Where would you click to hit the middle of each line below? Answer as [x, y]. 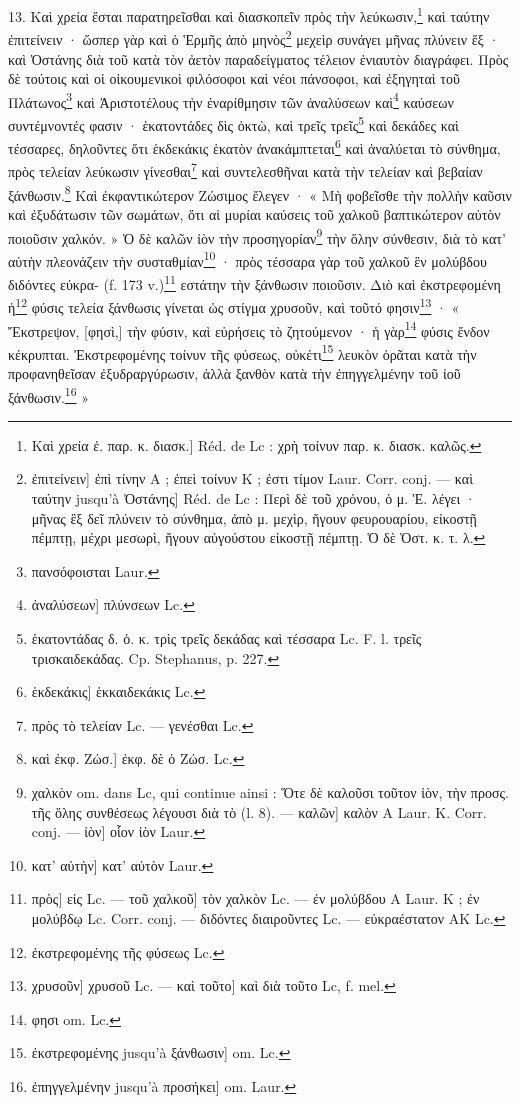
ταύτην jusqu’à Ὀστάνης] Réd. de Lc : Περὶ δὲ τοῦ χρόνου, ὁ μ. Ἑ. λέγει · [253, 498]
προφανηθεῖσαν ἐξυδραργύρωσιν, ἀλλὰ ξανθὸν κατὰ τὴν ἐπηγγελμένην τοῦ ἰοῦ [234, 373]
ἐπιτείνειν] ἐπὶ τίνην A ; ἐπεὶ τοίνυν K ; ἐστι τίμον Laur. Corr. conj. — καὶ [252, 478]
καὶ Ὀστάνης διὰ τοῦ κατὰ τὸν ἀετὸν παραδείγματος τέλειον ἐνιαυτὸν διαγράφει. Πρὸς [258, 58]
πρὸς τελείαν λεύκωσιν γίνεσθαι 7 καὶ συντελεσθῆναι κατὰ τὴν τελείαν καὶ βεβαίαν [245, 170]
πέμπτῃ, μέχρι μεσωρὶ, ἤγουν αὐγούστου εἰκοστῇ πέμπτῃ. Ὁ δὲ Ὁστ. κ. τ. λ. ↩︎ [258, 537]
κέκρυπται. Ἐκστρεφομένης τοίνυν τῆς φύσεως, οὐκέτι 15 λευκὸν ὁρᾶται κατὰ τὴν [242, 352]
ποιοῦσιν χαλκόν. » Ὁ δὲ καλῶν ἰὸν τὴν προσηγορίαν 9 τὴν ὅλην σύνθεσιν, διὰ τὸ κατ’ [257, 236]
